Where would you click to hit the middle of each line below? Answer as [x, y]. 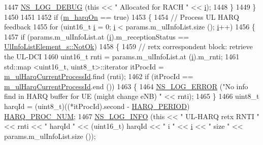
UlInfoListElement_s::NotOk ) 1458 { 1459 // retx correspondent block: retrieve [128, 46]
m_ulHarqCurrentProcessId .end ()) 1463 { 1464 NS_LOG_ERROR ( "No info [126, 86]
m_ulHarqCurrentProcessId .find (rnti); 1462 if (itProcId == [99, 76]
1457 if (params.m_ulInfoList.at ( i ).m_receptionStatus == [97, 36]
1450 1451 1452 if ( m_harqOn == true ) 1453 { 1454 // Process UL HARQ [122, 16]
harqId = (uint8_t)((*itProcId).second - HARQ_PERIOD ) [97, 106]
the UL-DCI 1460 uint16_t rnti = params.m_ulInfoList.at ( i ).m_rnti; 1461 [122, 56]
